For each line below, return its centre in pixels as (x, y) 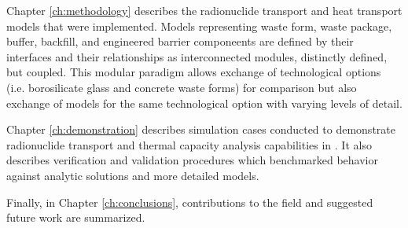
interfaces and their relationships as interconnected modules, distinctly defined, (197, 56)
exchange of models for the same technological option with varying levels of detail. (204, 103)
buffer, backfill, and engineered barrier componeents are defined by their (180, 41)
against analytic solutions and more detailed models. (133, 175)
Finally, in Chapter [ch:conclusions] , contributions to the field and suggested (190, 202)
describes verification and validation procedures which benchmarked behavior (193, 160)
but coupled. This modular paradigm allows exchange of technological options (194, 72)
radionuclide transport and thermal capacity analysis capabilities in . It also (189, 144)
